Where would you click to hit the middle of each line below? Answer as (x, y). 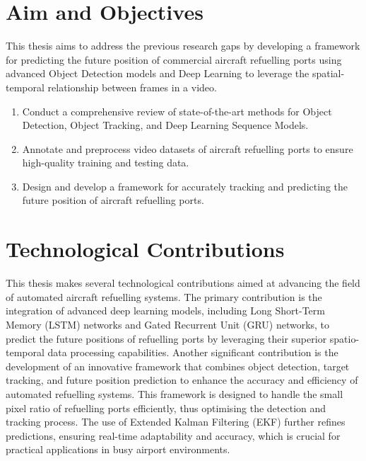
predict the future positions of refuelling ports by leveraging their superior (166, 338)
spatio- (344, 338)
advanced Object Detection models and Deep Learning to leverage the (158, 73)
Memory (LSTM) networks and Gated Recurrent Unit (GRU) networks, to (168, 324)
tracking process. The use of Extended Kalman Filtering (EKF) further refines (176, 422)
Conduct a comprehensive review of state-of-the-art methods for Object (177, 111)
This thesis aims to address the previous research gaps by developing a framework (183, 46)
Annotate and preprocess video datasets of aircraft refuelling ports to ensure (188, 148)
